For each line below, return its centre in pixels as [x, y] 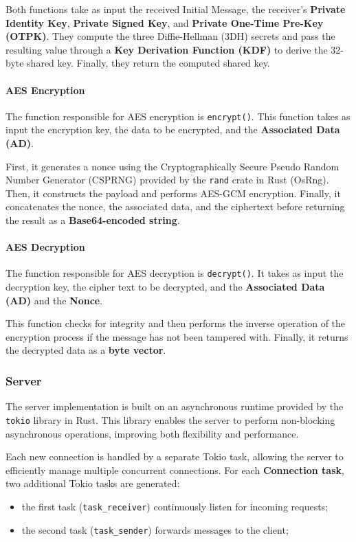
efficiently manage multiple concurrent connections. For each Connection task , [175, 470]
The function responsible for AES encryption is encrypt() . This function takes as [178, 116]
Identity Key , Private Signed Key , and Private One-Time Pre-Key [165, 22]
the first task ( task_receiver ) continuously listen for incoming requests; [175, 506]
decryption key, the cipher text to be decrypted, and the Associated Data [165, 287]
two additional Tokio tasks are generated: [93, 483]
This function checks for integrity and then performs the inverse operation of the [176, 323]
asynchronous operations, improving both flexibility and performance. [152, 433]
